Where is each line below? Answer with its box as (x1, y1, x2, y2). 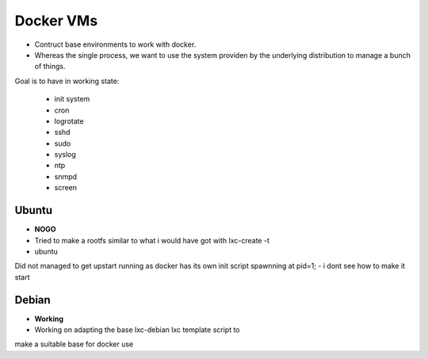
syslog (54, 150, 77, 159)
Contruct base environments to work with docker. (34, 40, 197, 49)
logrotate (54, 116, 84, 126)
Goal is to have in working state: (14, 76, 120, 86)
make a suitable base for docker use (14, 339, 134, 349)
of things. (34, 62, 67, 71)
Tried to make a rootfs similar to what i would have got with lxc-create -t (34, 235, 269, 245)
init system (54, 94, 90, 104)
